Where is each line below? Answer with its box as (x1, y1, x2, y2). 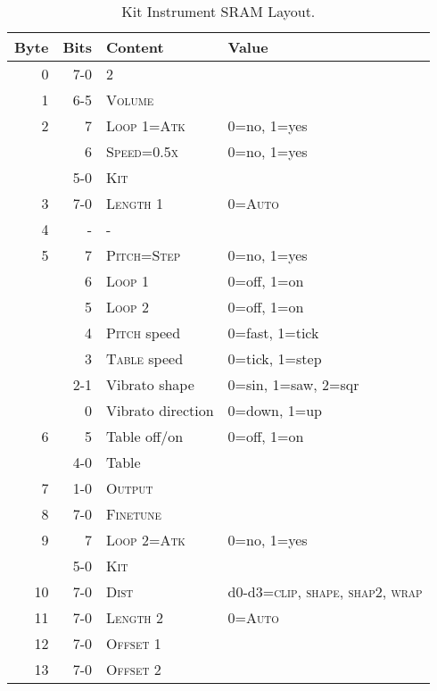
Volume (106, 89, 154, 110)
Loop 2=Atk (106, 529, 186, 550)
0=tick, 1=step (227, 348, 322, 369)
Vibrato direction (106, 400, 214, 420)
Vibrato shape (106, 374, 194, 395)
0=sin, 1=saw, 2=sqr (227, 374, 359, 395)
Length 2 (106, 607, 163, 628)
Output (106, 478, 153, 498)
